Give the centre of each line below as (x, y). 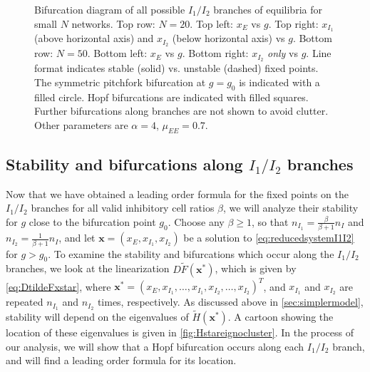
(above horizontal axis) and (94, 38)
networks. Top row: (113, 23)
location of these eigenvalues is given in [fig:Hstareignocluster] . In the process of (180, 332)
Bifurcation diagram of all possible (110, 9)
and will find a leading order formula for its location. (121, 360)
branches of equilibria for (268, 9)
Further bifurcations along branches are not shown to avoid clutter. (181, 111)
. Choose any (196, 221)
